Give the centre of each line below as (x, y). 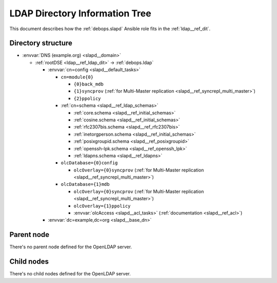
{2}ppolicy (87, 98)
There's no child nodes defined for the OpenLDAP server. (70, 274)
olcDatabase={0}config (89, 163)
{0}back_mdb (88, 84)
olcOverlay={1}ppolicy (102, 206)
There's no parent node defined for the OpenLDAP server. (71, 247)
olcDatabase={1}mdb (85, 184)
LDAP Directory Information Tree (80, 13)
